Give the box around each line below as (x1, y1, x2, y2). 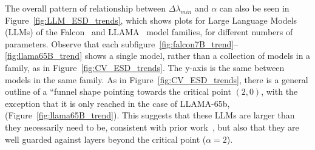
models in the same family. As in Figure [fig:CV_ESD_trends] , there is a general (5, 73, 308, 86)
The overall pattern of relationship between (5, 2, 166, 14)
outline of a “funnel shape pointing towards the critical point (5, 85, 231, 98)
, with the (261, 85, 298, 98)
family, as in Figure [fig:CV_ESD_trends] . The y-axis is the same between (5, 61, 285, 73)
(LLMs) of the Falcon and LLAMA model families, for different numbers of (5, 26, 293, 38)
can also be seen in (219, 2, 290, 14)
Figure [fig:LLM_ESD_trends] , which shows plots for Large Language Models (5, 13, 297, 26)
